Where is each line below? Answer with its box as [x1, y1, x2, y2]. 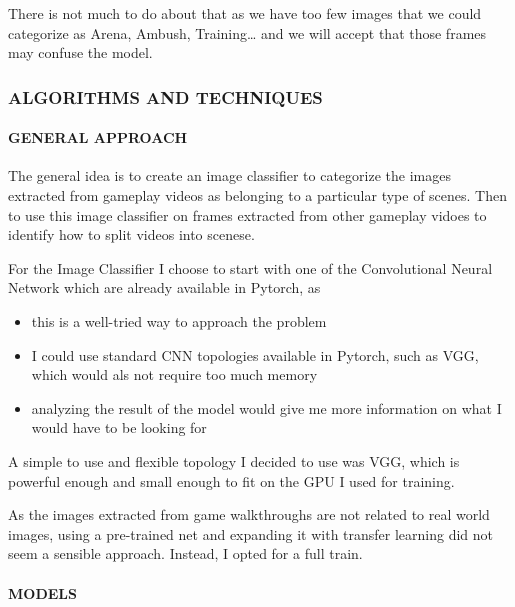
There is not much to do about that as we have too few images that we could [8, 3, 482, 23]
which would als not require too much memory [31, 364, 318, 385]
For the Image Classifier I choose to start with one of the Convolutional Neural [8, 257, 493, 278]
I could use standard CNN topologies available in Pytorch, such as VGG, [31, 344, 479, 365]
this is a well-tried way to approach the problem [31, 310, 327, 331]
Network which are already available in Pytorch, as [8, 277, 321, 298]
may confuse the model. [8, 42, 153, 63]
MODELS [8, 582, 77, 603]
